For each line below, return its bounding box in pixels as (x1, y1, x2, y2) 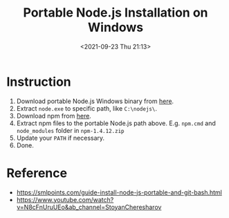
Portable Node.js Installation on (23, 5, 208, 21)
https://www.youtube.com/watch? (16, 195, 114, 203)
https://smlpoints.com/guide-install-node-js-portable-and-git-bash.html (16, 188, 223, 197)
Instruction (6, 74, 71, 89)
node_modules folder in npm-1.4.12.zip (16, 126, 125, 134)
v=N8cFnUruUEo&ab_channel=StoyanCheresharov (16, 203, 162, 211)
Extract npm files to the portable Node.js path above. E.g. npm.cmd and (16, 119, 216, 127)
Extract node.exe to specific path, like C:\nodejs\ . (16, 104, 157, 112)
